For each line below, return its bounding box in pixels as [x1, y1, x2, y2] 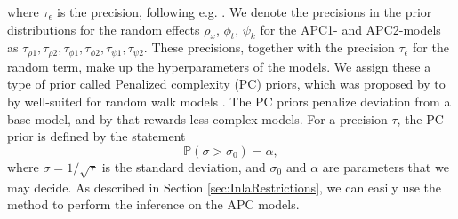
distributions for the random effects [7, 20, 200, 38]
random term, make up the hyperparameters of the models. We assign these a [7, 57, 431, 75]
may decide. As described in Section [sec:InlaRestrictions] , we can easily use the [7, 177, 442, 196]
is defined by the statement [37, 127, 186, 145]
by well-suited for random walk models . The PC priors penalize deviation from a [7, 92, 451, 111]
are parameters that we [322, 157, 449, 176]
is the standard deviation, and [101, 157, 266, 176]
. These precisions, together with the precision [143, 38, 395, 57]
